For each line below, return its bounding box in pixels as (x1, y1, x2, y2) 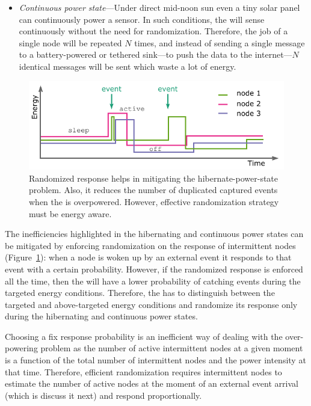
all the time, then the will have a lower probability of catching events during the (5, 274, 301, 287)
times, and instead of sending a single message (134, 36, 305, 49)
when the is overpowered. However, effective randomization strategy (29, 195, 279, 208)
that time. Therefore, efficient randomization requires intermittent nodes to (5, 365, 282, 378)
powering (5, 342, 38, 354)
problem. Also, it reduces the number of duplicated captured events (29, 183, 278, 196)
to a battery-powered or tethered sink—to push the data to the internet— (19, 48, 292, 61)
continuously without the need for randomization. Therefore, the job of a (19, 25, 288, 37)
